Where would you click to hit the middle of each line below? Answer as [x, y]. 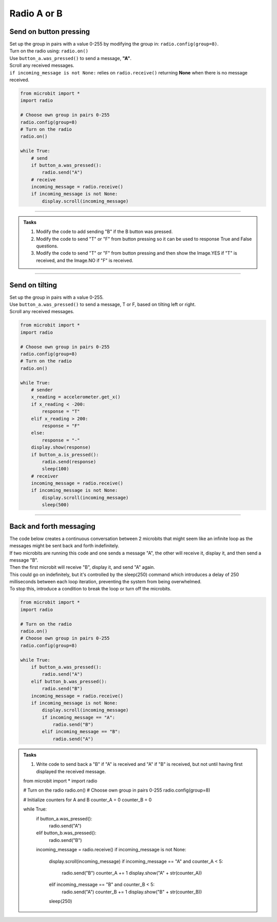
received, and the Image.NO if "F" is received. [85, 260]
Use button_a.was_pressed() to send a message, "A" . [71, 58]
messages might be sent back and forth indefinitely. [64, 546]
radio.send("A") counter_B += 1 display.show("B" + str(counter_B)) [132, 892]
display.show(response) [61, 447]
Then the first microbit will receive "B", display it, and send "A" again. [82, 567]
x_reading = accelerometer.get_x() [76, 397]
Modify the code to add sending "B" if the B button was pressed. [104, 232]
